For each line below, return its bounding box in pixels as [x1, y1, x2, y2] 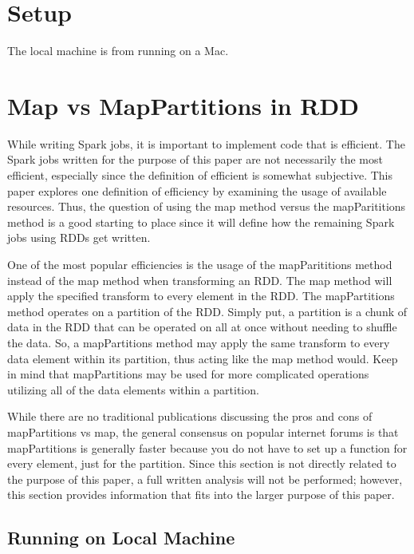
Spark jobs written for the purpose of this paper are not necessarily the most [7, 151, 383, 168]
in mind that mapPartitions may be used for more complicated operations [7, 366, 369, 382]
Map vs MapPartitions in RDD [7, 89, 359, 121]
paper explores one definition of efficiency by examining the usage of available [7, 182, 387, 199]
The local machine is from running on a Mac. [7, 42, 229, 59]
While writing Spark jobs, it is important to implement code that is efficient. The [7, 135, 405, 152]
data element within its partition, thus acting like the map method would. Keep [7, 350, 398, 366]
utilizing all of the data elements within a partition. [7, 381, 259, 398]
